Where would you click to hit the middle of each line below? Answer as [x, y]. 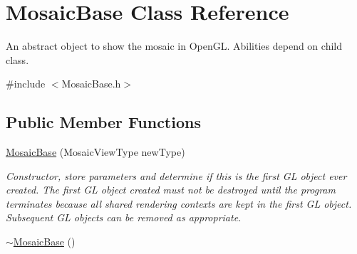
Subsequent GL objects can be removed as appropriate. [124, 217]
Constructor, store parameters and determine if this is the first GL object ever [176, 175]
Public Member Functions [103, 122]
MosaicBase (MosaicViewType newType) [95, 152]
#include [26, 84]
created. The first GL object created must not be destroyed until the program [171, 190]
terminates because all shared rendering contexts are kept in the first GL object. [179, 203]
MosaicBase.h [91, 84]
